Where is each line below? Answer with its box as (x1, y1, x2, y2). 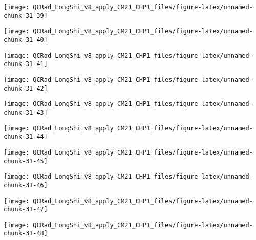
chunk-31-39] (4, 12, 48, 19)
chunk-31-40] (4, 36, 48, 43)
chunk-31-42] (4, 84, 48, 92)
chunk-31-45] (4, 157, 48, 165)
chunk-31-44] (4, 133, 48, 141)
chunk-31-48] (4, 230, 48, 237)
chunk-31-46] (4, 181, 48, 189)
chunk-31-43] (4, 108, 48, 116)
